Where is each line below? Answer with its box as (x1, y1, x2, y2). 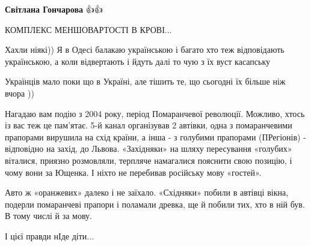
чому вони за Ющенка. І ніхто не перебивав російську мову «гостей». (5, 166, 262, 178)
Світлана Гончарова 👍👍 (5, 3, 103, 15)
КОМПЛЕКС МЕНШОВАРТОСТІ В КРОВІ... (5, 23, 172, 35)
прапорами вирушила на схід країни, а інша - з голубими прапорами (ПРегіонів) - (5, 130, 306, 143)
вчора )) (5, 86, 34, 99)
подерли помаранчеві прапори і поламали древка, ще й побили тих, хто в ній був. (5, 197, 305, 210)
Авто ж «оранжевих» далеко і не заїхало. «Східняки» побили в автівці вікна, (5, 186, 289, 199)
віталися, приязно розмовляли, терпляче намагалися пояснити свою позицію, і (5, 154, 292, 166)
